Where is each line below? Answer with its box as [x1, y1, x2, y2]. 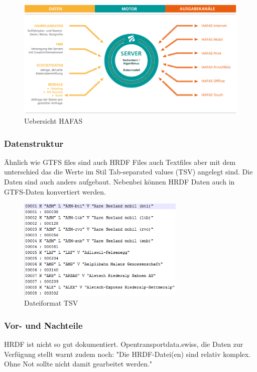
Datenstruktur [4, 137, 64, 149]
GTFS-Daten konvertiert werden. [4, 186, 106, 197]
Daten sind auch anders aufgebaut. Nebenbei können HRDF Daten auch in [4, 176, 235, 187]
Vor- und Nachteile [4, 319, 83, 331]
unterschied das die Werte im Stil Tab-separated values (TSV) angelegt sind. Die [4, 166, 253, 177]
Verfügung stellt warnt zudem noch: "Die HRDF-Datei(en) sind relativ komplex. [4, 348, 251, 359]
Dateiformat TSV [24, 298, 78, 308]
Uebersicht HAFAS [24, 116, 83, 126]
